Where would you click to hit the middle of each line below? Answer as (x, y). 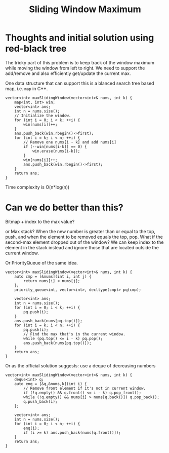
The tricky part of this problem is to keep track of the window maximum (80, 62)
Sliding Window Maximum (85, 9)
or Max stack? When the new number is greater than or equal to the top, (80, 231)
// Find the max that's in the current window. (74, 334)
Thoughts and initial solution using (80, 38)
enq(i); (31, 428)
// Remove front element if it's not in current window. (85, 388)
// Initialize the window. (43, 116)
